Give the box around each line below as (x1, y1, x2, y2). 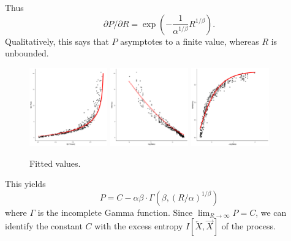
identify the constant (5, 220, 83, 232)
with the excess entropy (94, 220, 183, 232)
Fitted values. (29, 156, 81, 169)
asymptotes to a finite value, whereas (120, 34, 259, 47)
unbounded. (5, 47, 49, 59)
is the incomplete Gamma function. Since (37, 205, 193, 218)
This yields (5, 177, 46, 190)
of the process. (221, 220, 276, 232)
